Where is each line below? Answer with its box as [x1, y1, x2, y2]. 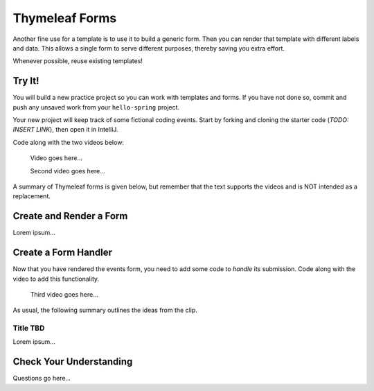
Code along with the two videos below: [12, 138, 125, 146]
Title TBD [12, 323, 45, 333]
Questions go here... [12, 374, 71, 383]
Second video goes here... [30, 166, 105, 175]
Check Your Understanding [12, 356, 133, 367]
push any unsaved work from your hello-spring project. [12, 103, 180, 111]
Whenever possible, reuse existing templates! [12, 57, 143, 65]
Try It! [12, 75, 39, 87]
